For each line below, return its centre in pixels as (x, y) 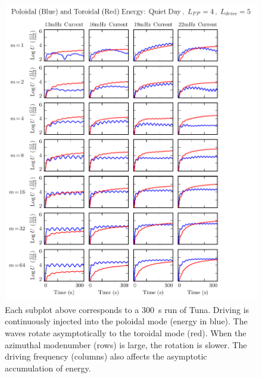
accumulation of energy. (48, 368)
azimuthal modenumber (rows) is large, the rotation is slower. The (126, 344)
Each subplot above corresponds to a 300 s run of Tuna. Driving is (127, 309)
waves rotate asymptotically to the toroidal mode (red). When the (126, 332)
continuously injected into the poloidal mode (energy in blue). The (126, 321)
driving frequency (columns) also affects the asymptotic (106, 356)
